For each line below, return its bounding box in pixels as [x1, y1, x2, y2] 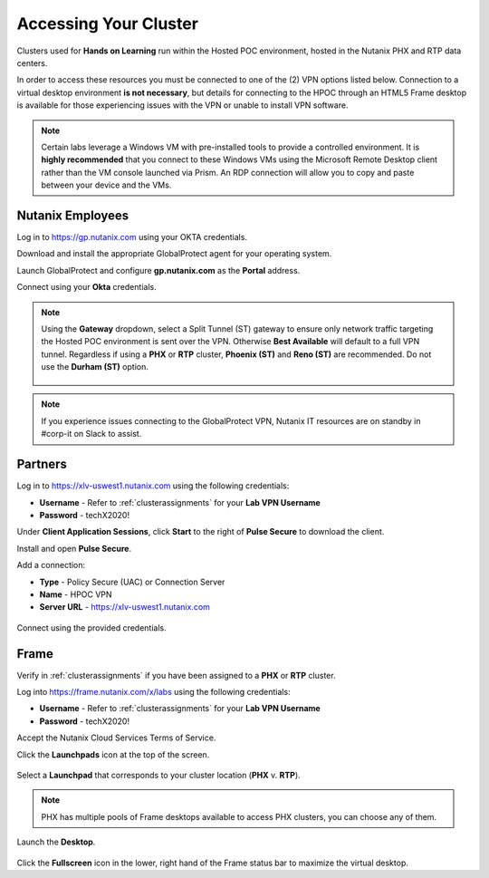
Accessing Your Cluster [16, 14, 199, 34]
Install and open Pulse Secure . [16, 543, 131, 554]
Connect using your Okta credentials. [16, 282, 158, 293]
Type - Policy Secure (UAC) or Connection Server [39, 576, 225, 587]
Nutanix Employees [16, 207, 129, 223]
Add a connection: [16, 560, 86, 571]
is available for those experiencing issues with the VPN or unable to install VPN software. [16, 100, 349, 111]
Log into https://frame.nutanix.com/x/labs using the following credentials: [16, 686, 291, 697]
